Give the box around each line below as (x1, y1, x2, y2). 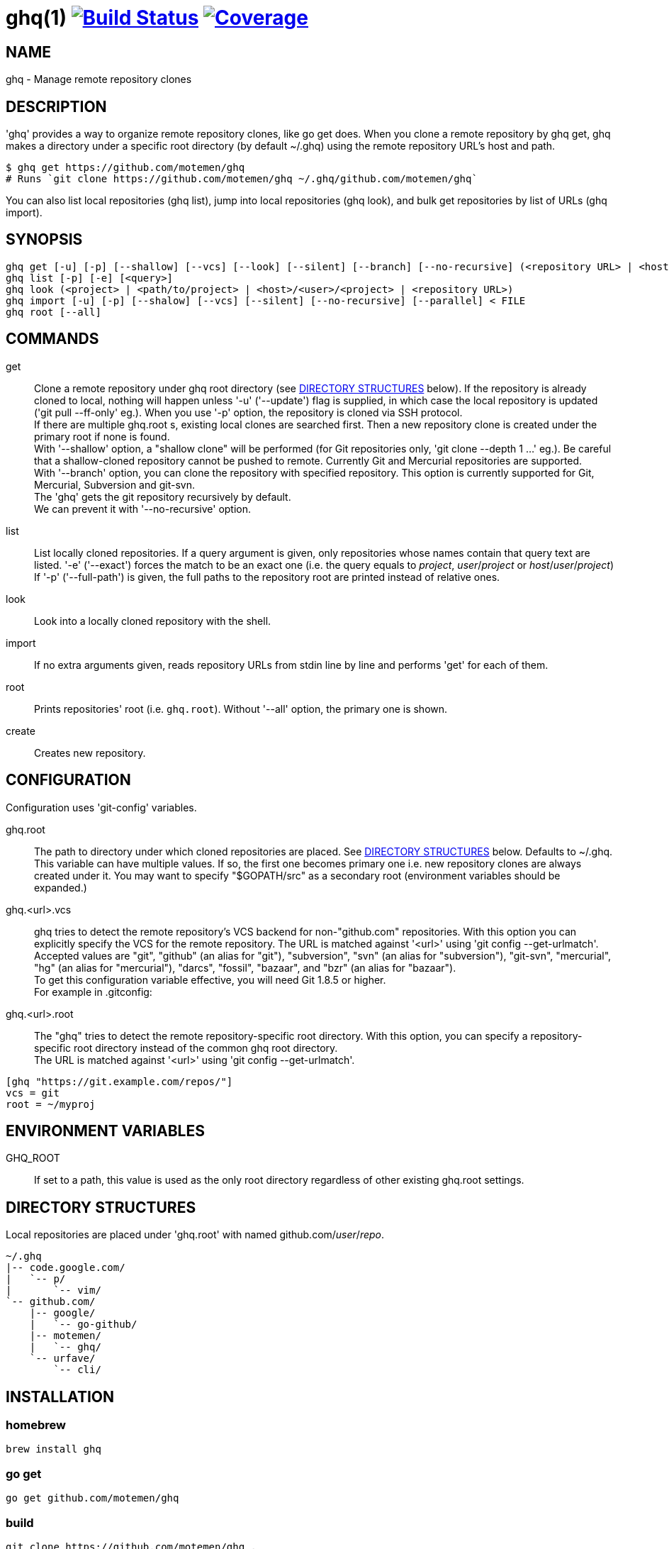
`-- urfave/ (29, 1353, 96, 1365)
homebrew (6, 1418, 66, 1433)
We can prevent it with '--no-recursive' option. (34, 502, 252, 515)
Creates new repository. (34, 746, 146, 759)
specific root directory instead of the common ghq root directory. (34, 1041, 338, 1054)
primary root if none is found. (34, 430, 170, 443)
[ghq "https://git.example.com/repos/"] (6, 1075, 233, 1087)
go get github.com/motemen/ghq (6, 1492, 179, 1504)
